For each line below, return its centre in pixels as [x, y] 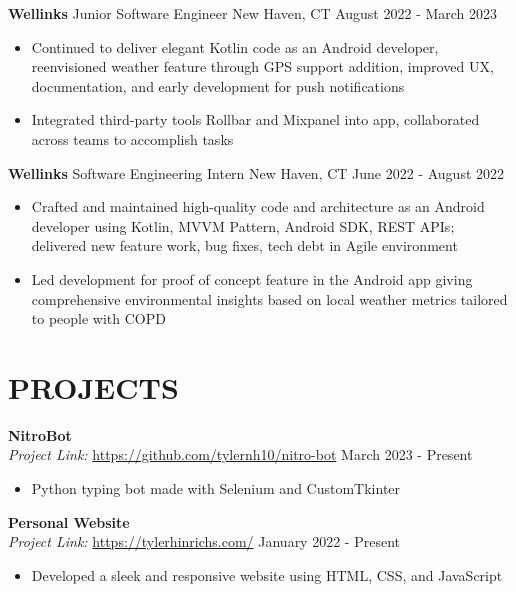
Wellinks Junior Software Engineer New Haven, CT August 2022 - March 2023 [253, 13]
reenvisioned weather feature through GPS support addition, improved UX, [262, 66]
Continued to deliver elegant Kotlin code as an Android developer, [235, 46]
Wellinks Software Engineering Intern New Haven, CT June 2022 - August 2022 [256, 172]
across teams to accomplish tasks [132, 138]
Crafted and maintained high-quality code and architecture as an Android [258, 206]
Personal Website [69, 521]
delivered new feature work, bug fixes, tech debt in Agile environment [244, 245]
